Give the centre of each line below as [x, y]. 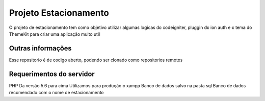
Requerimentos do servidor [52, 74]
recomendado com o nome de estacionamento [56, 93]
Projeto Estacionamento [59, 13]
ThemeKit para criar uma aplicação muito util [54, 34]
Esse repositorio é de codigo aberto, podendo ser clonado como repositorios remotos [96, 60]
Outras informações [40, 48]
